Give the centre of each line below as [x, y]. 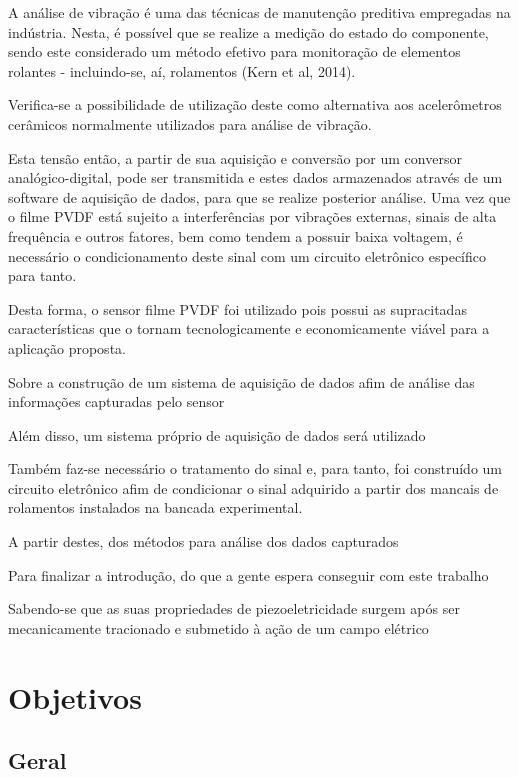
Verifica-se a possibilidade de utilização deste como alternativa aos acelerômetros [255, 104]
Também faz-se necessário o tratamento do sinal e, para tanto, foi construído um [255, 468]
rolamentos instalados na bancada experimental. [155, 507]
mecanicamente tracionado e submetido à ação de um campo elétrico [218, 627]
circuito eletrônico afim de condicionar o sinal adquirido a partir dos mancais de [253, 487]
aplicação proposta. [67, 347]
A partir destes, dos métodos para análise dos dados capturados [203, 541]
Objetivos [75, 696]
